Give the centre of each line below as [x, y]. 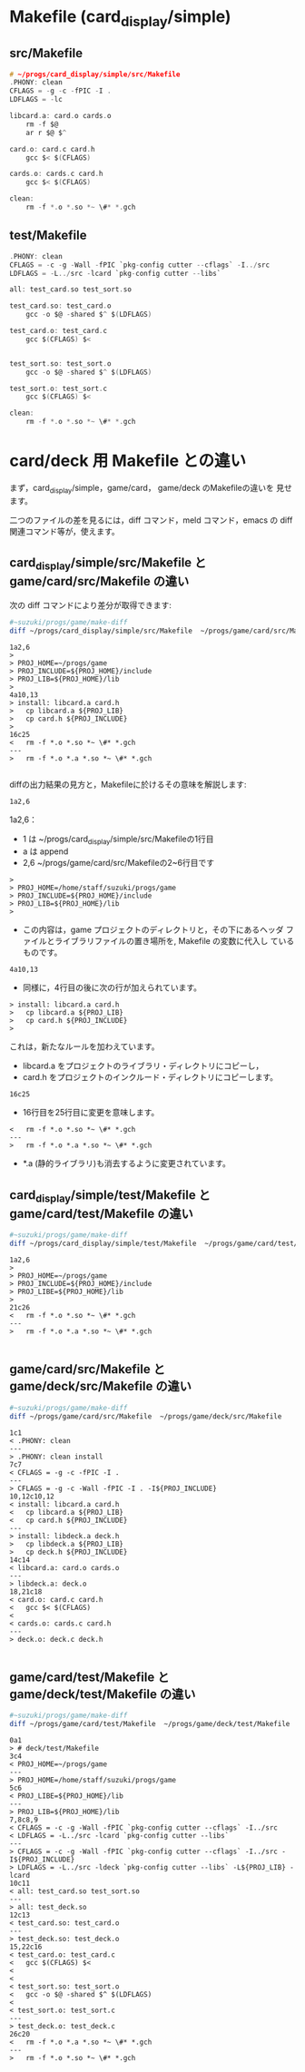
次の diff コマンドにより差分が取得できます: [91, 604]
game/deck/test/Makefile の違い [103, 1694]
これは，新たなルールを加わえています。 [84, 1046]
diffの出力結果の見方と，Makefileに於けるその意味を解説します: [128, 784]
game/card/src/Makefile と [88, 1369]
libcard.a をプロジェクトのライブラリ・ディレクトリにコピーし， [143, 1066]
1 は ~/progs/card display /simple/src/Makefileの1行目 [118, 840]
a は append [45, 851]
